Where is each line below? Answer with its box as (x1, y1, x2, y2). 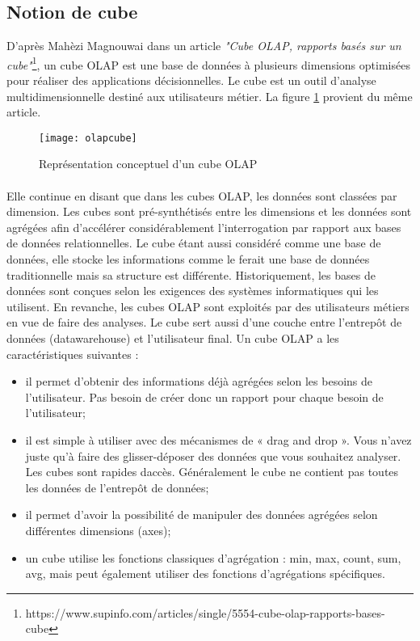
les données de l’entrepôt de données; (25, 479, 209, 496)
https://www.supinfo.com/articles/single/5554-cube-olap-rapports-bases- (25, 604, 385, 621)
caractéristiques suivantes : (6, 345, 139, 362)
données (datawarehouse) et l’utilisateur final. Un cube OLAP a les (6, 330, 339, 347)
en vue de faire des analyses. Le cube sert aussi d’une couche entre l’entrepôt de (6, 314, 402, 331)
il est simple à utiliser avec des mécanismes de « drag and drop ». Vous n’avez (25, 431, 412, 448)
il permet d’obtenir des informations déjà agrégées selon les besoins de (25, 373, 373, 390)
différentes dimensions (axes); (25, 521, 171, 538)
